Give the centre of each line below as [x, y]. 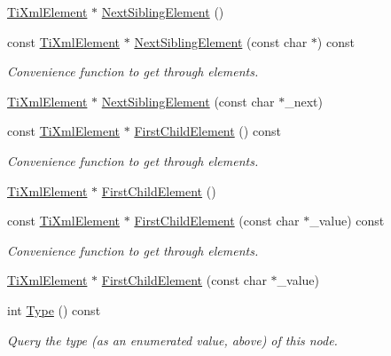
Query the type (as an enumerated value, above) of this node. [172, 340]
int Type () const [54, 309]
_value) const [347, 221]
